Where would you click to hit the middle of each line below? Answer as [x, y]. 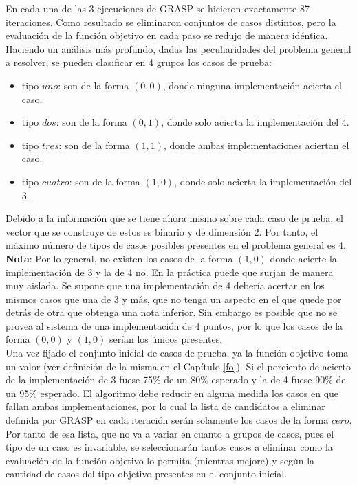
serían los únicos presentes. [166, 339]
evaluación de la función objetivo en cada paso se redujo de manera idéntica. [167, 35]
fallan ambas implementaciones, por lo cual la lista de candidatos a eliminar [165, 406]
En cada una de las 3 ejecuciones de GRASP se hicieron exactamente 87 [158, 8]
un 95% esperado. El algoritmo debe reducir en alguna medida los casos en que [172, 393]
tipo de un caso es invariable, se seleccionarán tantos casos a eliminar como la [169, 447]
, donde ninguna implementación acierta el [252, 85]
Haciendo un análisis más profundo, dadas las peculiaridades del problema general [178, 48]
